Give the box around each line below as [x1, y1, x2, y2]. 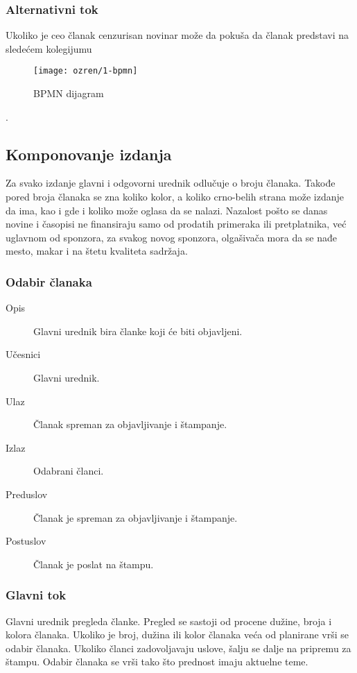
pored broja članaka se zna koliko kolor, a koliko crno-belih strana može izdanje [6, 189, 345, 204]
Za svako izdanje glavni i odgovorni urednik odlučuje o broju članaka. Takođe [6, 176, 336, 190]
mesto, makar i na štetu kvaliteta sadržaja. [6, 244, 188, 258]
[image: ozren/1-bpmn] [33, 66, 138, 76]
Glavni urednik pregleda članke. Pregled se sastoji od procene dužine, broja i [6, 613, 332, 628]
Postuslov [6, 534, 46, 548]
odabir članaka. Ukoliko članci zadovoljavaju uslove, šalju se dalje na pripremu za [6, 640, 351, 655]
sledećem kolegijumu [6, 41, 92, 56]
